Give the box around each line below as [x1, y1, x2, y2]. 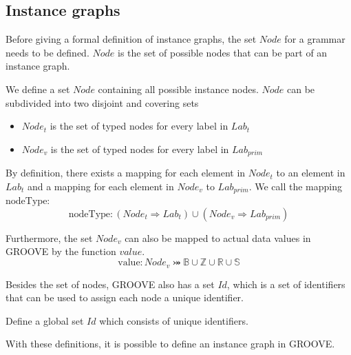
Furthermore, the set [6, 230, 93, 245]
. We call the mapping [248, 179, 343, 193]
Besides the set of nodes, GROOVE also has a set [6, 276, 215, 291]
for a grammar [284, 32, 345, 46]
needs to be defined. [6, 45, 89, 59]
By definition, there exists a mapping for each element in [6, 165, 246, 180]
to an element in [276, 165, 345, 180]
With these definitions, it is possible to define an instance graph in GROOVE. [6, 336, 335, 351]
